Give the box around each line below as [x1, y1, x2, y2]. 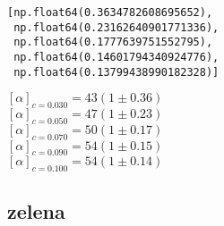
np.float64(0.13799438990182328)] [13, 65, 220, 79]
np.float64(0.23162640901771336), [13, 21, 220, 34]
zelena [7, 197, 65, 224]
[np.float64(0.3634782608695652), [7, 6, 213, 19]
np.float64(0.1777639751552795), [13, 36, 213, 49]
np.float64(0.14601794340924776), [13, 50, 220, 63]
